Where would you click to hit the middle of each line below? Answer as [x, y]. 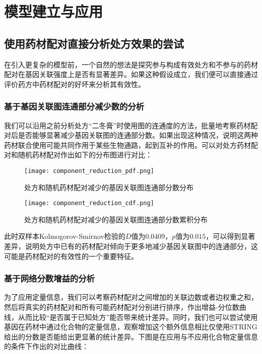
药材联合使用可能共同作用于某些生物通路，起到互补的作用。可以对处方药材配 [131, 145]
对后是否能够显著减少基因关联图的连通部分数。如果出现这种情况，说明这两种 [131, 135]
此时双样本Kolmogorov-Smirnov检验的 [65, 236]
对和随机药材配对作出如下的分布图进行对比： [78, 155]
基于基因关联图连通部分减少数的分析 [74, 106]
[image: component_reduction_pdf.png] [89, 171]
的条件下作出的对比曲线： [46, 346]
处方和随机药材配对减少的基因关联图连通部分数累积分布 [116, 219]
